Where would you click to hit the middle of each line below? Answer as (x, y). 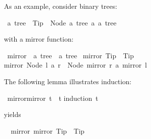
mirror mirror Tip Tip (47, 130)
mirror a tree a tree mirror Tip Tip (70, 55)
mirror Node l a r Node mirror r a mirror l (75, 65)
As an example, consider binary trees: (61, 6)
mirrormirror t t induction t (53, 98)
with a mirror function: (39, 39)
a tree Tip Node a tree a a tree (62, 22)
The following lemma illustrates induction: (68, 81)
